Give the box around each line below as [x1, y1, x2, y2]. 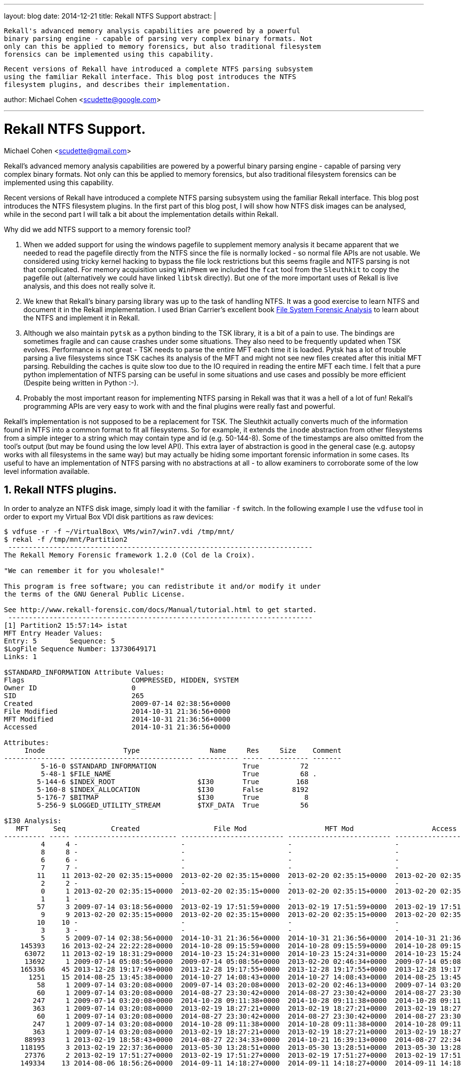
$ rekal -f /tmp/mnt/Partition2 [4, 535, 127, 544]
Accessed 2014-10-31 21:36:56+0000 [4, 723, 230, 731]
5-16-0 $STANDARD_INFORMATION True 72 [41, 762, 309, 770]
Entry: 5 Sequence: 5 [4, 637, 115, 645]
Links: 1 [4, 653, 37, 661]
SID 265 [4, 692, 144, 700]
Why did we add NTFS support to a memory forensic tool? [4, 225, 191, 234]
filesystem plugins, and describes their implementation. [4, 81, 230, 88]
